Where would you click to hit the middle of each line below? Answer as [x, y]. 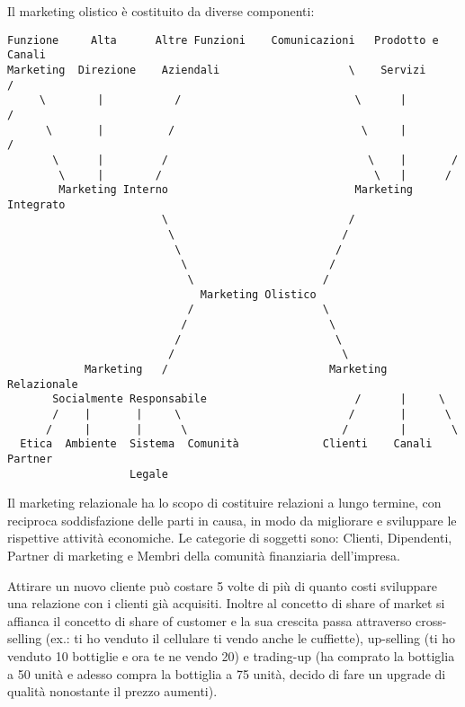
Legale [149, 474]
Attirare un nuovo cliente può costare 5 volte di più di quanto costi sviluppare [222, 585]
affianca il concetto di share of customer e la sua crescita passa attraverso [210, 620]
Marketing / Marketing [236, 370]
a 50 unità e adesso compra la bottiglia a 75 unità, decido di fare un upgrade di [227, 673]
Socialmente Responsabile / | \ [249, 399]
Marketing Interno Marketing [236, 190]
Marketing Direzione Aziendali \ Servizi [217, 70]
